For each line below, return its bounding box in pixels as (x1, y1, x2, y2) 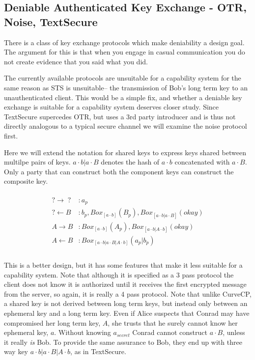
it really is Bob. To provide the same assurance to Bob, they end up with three (4, 336, 242, 347)
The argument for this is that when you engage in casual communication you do (4, 47, 245, 57)
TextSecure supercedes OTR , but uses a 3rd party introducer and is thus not (4, 111, 236, 121)
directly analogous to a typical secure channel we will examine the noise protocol (4, 121, 247, 131)
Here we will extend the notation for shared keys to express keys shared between (4, 147, 246, 157)
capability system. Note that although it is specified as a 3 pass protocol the (4, 269, 234, 279)
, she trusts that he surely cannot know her (108, 317, 238, 328)
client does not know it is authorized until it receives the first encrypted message (4, 279, 247, 289)
